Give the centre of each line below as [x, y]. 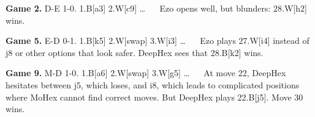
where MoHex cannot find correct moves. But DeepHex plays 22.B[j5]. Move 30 [154, 97]
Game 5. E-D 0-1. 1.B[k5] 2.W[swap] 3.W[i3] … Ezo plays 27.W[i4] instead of [157, 41]
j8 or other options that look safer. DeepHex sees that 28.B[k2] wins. [135, 52]
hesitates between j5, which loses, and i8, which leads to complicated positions [153, 84]
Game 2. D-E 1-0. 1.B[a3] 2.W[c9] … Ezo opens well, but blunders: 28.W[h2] [156, 8]
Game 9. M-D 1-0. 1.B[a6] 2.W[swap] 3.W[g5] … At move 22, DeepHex [146, 73]
